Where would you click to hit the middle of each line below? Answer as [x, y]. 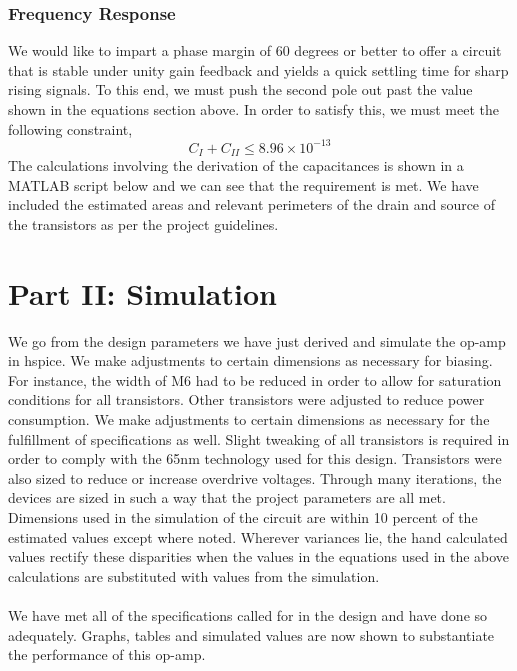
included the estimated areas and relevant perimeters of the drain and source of [252, 204]
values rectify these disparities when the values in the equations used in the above [259, 556]
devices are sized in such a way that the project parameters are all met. [227, 497]
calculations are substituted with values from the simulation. [194, 575]
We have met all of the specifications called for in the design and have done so [248, 614]
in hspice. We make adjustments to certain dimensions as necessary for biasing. [250, 360]
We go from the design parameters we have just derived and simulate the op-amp [257, 340]
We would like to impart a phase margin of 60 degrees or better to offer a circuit [255, 50]
